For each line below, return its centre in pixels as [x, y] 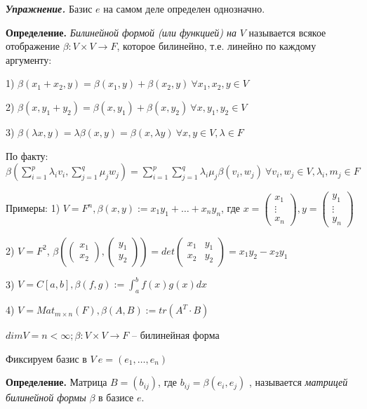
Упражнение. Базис [49, 8]
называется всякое [287, 32]
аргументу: [29, 59]
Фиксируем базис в [46, 358]
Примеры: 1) [33, 208]
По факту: [27, 155]
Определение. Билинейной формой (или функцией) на [121, 32]
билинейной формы [46, 397]
